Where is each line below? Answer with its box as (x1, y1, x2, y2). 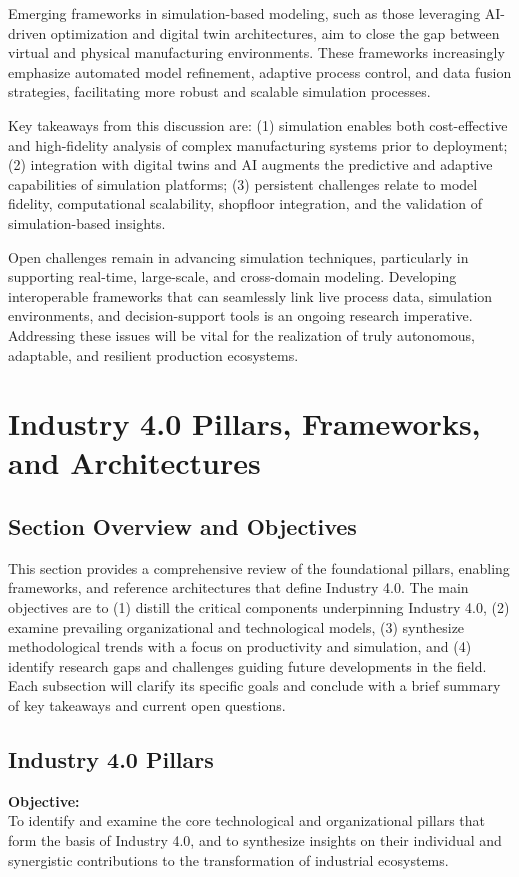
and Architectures (8, 442, 261, 483)
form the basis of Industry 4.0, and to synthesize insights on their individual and (8, 830, 502, 850)
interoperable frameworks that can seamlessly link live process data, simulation (8, 285, 493, 306)
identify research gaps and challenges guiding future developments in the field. (8, 655, 487, 676)
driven (8, 22, 47, 43)
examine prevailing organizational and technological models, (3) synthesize (8, 616, 465, 637)
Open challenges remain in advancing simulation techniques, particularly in (8, 246, 469, 267)
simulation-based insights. (8, 212, 166, 233)
